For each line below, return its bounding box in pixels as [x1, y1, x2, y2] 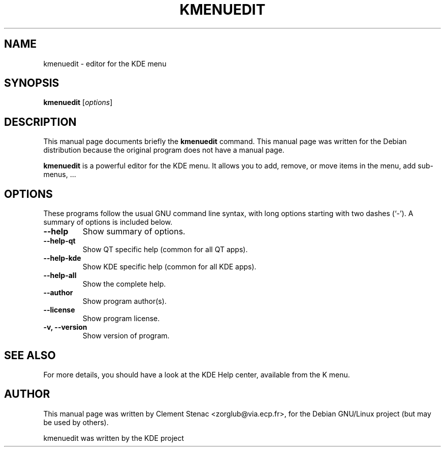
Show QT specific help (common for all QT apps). [82, 245, 248, 254]
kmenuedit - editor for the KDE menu [43, 59, 167, 68]
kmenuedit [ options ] [43, 98, 113, 107]
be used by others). [43, 418, 109, 427]
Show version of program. [82, 331, 170, 340]
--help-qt [43, 236, 76, 246]
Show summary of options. [82, 226, 185, 237]
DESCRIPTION [4, 115, 77, 128]
